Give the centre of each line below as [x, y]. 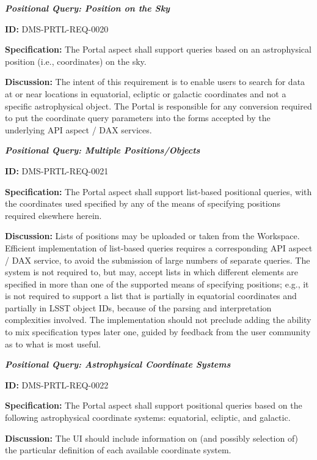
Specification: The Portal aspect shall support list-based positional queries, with [158, 191]
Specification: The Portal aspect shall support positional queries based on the [154, 405]
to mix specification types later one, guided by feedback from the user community [158, 332]
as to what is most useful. [53, 343]
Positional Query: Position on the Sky [87, 8]
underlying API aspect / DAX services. [78, 129]
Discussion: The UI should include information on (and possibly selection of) [152, 438]
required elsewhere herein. [53, 215]
